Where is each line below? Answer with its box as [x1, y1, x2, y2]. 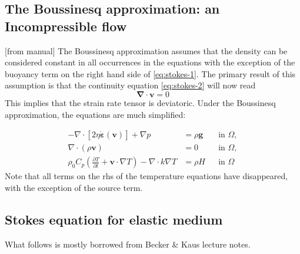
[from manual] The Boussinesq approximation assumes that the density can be [5, 44, 288, 57]
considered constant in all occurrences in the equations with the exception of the [5, 56, 295, 68]
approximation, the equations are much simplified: [5, 108, 186, 120]
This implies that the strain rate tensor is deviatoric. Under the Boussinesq [5, 96, 276, 108]
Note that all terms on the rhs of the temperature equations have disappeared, [5, 170, 288, 182]
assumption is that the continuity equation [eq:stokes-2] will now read [5, 79, 256, 91]
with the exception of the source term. [5, 181, 143, 193]
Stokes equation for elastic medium [5, 210, 223, 228]
